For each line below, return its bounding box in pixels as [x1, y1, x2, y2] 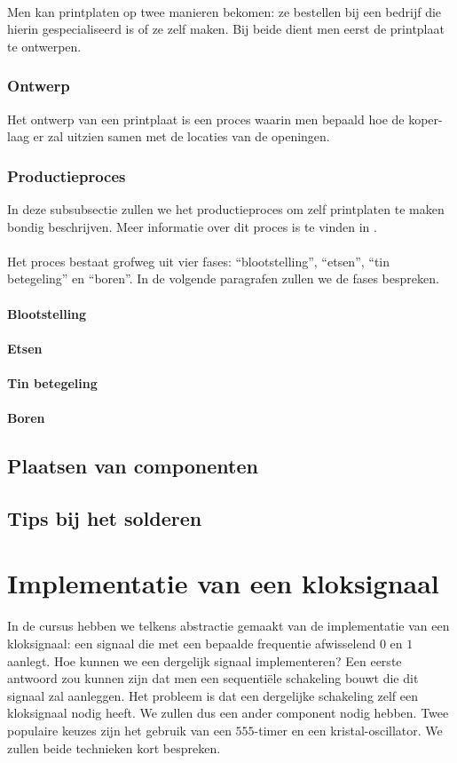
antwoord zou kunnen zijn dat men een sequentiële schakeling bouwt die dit [7, 669, 419, 687]
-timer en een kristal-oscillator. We [254, 720, 443, 739]
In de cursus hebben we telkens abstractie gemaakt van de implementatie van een [7, 616, 450, 635]
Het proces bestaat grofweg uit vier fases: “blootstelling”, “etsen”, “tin [7, 251, 390, 270]
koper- [408, 109, 443, 128]
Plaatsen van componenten [7, 452, 258, 480]
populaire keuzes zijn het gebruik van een [7, 720, 232, 739]
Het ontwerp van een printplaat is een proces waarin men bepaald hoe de [7, 109, 405, 128]
